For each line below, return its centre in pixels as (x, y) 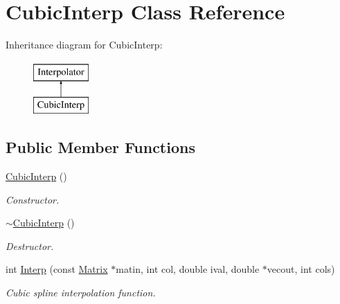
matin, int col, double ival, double (188, 269)
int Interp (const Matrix (57, 269)
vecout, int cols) (301, 269)
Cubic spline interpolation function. (81, 293)
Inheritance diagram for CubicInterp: (84, 45)
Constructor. (33, 199)
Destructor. (30, 245)
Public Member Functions (100, 147)
